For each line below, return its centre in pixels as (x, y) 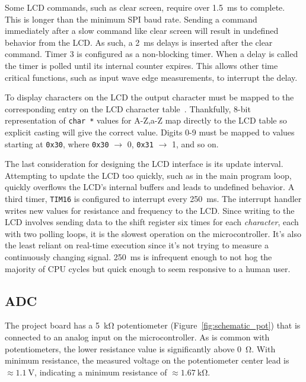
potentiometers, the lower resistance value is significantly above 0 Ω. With (140, 348)
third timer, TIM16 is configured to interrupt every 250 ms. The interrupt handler (153, 199)
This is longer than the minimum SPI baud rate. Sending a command (131, 19)
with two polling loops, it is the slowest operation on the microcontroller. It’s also (153, 233)
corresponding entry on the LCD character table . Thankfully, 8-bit (128, 108)
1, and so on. (195, 143)
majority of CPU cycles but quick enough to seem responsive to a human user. (148, 268)
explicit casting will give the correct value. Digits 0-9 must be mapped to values (150, 132)
